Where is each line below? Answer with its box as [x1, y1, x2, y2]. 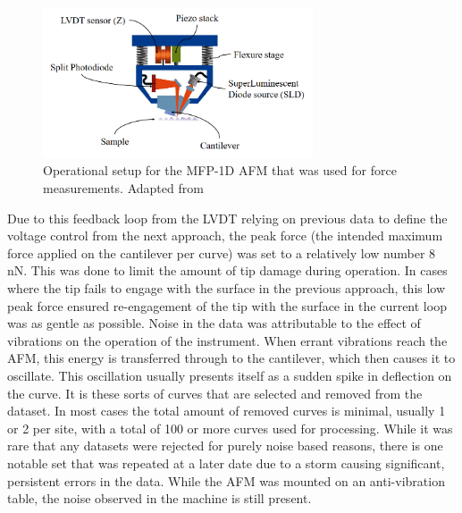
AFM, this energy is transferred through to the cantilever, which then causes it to [7, 349, 456, 367]
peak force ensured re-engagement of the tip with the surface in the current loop [7, 296, 447, 315]
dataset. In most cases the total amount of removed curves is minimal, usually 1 [7, 401, 446, 420]
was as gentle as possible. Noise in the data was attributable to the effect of [7, 314, 421, 332]
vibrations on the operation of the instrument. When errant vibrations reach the [7, 331, 448, 349]
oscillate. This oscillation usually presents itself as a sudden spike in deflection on [7, 366, 452, 384]
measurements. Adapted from [43, 179, 204, 198]
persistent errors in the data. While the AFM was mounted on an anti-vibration [7, 471, 445, 490]
